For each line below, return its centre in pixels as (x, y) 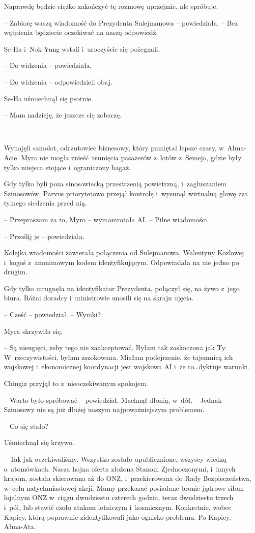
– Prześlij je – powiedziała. (44, 236)
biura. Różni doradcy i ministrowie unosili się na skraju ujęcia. (99, 298)
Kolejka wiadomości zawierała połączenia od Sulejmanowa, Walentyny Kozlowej (124, 252)
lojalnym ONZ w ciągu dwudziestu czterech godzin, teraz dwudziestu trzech (119, 497)
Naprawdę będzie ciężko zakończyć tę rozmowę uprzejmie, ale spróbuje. (111, 6)
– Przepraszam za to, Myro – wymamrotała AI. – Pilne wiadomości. (107, 219)
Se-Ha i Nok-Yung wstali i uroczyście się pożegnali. (82, 48)
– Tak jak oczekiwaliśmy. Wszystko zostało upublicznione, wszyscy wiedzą (115, 459)
